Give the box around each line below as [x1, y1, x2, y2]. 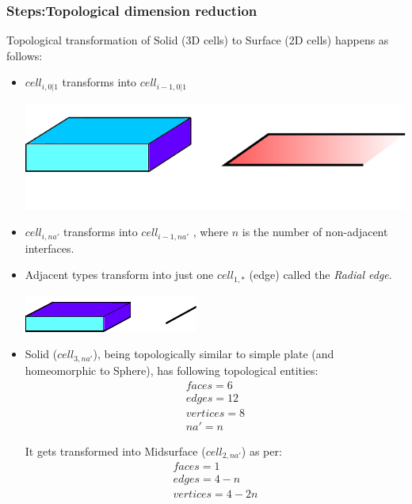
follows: [6, 47, 43, 63]
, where [193, 223, 229, 240]
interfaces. [25, 239, 74, 256]
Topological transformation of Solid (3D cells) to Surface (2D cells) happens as [6, 32, 389, 48]
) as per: [241, 442, 282, 459]
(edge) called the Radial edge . [249, 266, 392, 283]
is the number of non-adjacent [242, 223, 388, 240]
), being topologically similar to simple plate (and [93, 346, 334, 362]
